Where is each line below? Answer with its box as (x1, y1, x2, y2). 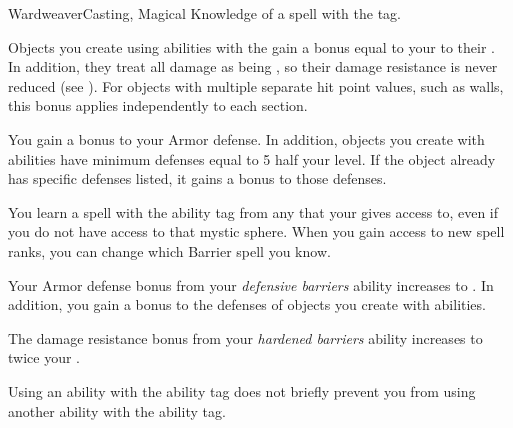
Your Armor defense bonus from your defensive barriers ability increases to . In (8, 274, 494, 295)
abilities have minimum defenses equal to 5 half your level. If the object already (8, 148, 496, 169)
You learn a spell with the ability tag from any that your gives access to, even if (8, 201, 499, 222)
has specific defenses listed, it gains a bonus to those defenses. (8, 168, 387, 189)
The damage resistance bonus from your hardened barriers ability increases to (8, 327, 483, 348)
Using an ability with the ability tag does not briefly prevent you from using (8, 380, 476, 401)
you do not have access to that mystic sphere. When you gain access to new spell (8, 221, 505, 242)
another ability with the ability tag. (8, 400, 226, 421)
